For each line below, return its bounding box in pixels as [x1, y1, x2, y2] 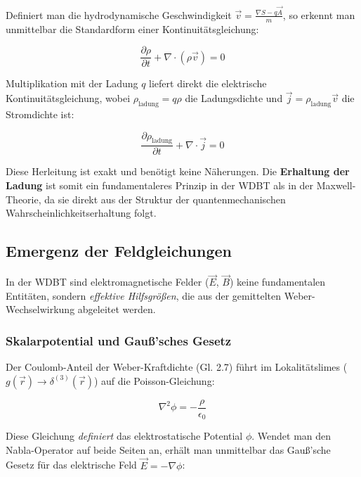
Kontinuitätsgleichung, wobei [6, 91, 131, 106]
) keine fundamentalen [229, 274, 326, 289]
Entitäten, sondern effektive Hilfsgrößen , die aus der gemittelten [6, 288, 282, 303]
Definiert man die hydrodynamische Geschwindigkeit [6, 7, 232, 22]
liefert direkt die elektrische [149, 76, 267, 91]
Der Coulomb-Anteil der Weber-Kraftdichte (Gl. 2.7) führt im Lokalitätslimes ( [6, 360, 348, 374]
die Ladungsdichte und [185, 91, 283, 106]
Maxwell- [316, 177, 356, 192]
